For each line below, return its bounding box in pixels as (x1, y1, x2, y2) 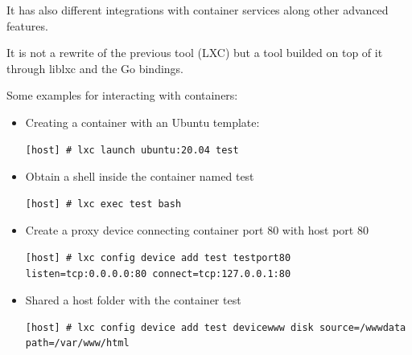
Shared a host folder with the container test (25, 292, 241, 308)
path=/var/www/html (25, 337, 130, 349)
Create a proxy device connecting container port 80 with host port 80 (25, 222, 369, 239)
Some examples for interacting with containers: (6, 87, 238, 104)
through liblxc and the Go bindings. (6, 59, 183, 76)
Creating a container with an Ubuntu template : (25, 113, 260, 130)
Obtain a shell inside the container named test (25, 168, 254, 185)
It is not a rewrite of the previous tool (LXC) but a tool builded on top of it (6, 44, 383, 61)
